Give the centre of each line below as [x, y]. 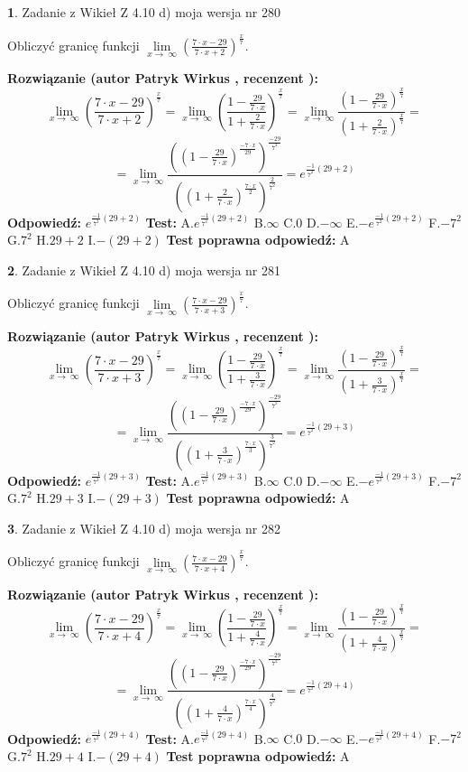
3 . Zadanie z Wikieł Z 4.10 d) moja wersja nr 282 [144, 528]
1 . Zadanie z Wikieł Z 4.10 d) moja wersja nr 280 [144, 12]
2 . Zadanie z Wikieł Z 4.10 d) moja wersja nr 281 [144, 270]
